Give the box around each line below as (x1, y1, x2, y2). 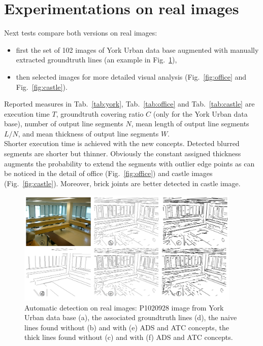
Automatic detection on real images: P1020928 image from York (24, 302, 224, 313)
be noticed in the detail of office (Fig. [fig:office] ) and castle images (4, 168, 213, 179)
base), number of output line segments (4, 118, 123, 129)
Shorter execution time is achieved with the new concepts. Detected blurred (4, 138, 240, 149)
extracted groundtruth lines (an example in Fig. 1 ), (16, 54, 177, 65)
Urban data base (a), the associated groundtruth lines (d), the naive (24, 312, 237, 323)
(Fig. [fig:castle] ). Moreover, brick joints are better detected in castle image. (4, 178, 241, 188)
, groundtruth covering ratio (56, 108, 144, 119)
